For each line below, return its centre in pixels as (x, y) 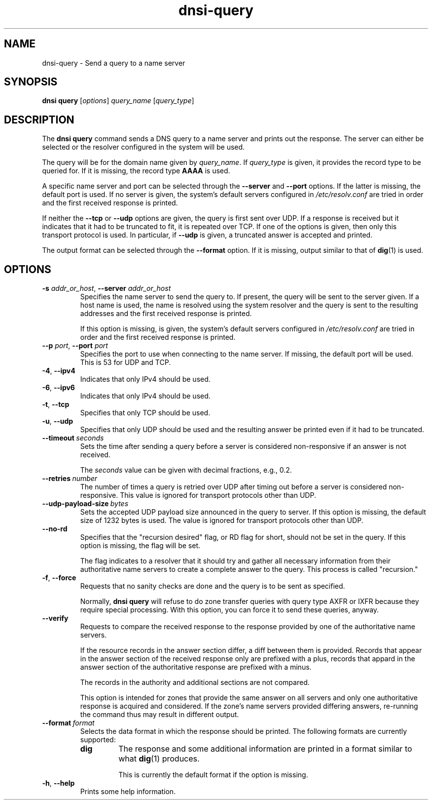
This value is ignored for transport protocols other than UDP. (218, 495)
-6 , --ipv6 (58, 388)
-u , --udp (58, 421)
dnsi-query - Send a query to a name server (114, 63)
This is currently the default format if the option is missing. (213, 775)
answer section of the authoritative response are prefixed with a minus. (196, 667)
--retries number (70, 479)
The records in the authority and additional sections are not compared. (195, 683)
